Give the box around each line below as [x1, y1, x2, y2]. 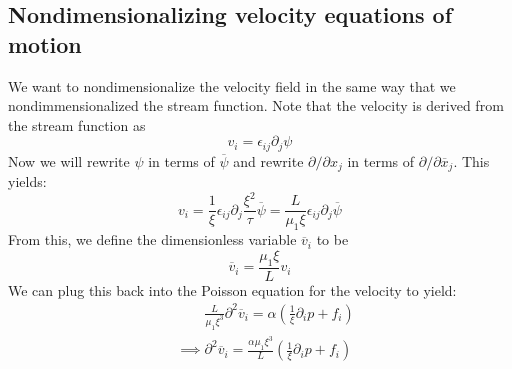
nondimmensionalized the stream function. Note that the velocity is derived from [8, 95, 504, 116]
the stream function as [8, 114, 146, 135]
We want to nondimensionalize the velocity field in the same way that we [8, 75, 456, 96]
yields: [8, 171, 47, 192]
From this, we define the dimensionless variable [8, 229, 297, 250]
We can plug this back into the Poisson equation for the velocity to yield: [8, 279, 457, 300]
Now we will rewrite [8, 150, 130, 171]
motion [8, 28, 82, 59]
